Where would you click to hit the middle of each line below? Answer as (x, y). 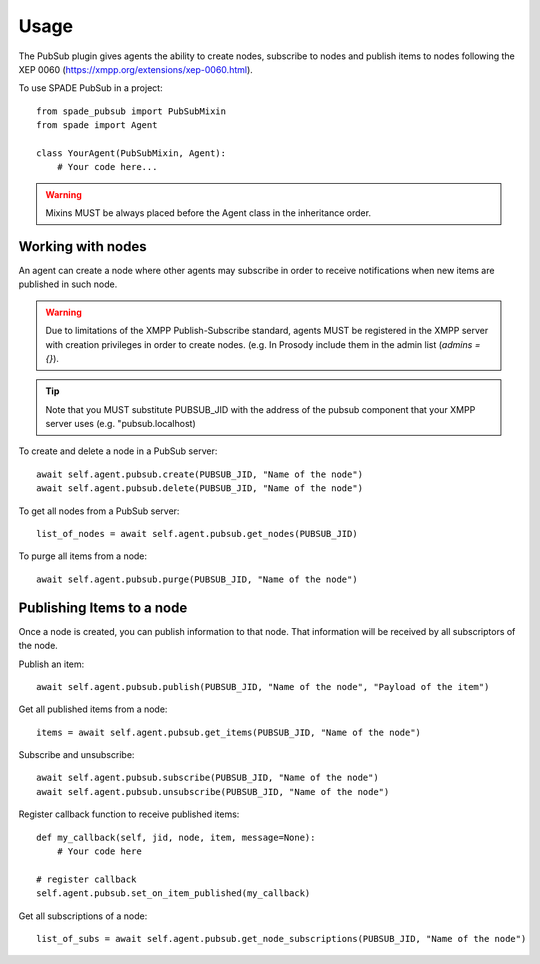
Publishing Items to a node (103, 607)
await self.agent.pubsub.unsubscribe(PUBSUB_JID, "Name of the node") (213, 791)
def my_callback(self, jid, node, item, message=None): (176, 837)
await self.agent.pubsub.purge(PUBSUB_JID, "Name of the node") (197, 579)
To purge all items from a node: (83, 556)
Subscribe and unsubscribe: (76, 755)
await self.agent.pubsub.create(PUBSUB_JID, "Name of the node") (200, 474)
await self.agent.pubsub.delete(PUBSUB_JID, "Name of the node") (200, 488)
